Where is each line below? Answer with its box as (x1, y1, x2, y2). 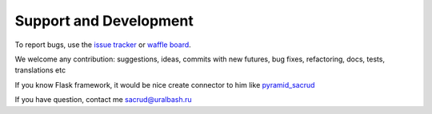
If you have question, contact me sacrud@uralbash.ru (14, 95, 192, 104)
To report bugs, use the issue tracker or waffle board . (14, 40, 191, 49)
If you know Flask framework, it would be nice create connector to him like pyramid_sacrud (14, 80, 315, 89)
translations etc (14, 65, 66, 75)
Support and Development (14, 12, 194, 29)
